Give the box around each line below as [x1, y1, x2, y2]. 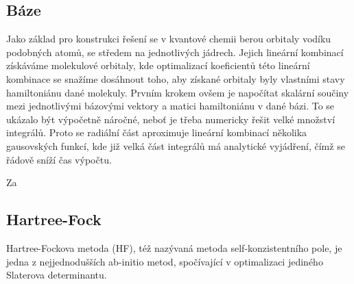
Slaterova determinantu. [6, 268, 107, 282]
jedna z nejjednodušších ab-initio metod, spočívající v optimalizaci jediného [6, 254, 323, 268]
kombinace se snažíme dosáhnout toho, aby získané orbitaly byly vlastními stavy [6, 71, 345, 86]
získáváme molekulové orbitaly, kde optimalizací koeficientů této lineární [6, 58, 310, 73]
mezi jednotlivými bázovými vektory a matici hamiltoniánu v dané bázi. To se [6, 99, 335, 113]
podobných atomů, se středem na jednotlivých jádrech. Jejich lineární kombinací [6, 44, 344, 59]
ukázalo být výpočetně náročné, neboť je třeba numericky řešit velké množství [6, 112, 335, 126]
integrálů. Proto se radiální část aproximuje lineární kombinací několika [6, 125, 307, 140]
